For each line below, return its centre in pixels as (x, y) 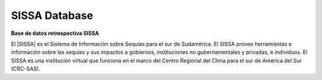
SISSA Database (52, 15)
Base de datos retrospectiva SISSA (55, 33)
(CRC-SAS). (26, 69)
